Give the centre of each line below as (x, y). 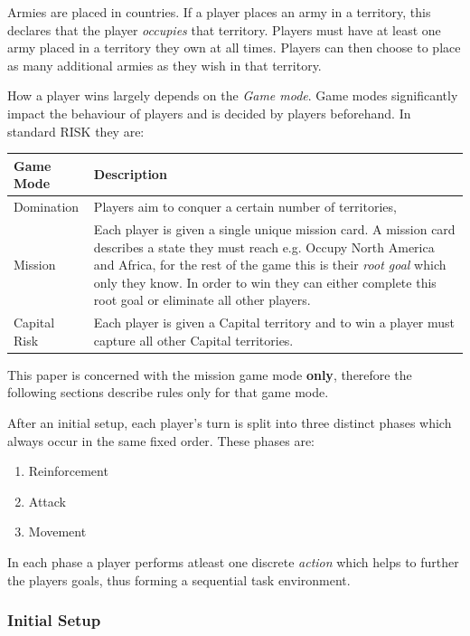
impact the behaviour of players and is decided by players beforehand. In (209, 113)
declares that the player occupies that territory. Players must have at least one (224, 29)
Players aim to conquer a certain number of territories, (245, 207)
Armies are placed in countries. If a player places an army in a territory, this (219, 12)
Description (130, 174)
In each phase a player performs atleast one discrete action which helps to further (233, 562)
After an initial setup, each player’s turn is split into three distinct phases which (230, 423)
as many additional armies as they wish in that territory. (164, 65)
